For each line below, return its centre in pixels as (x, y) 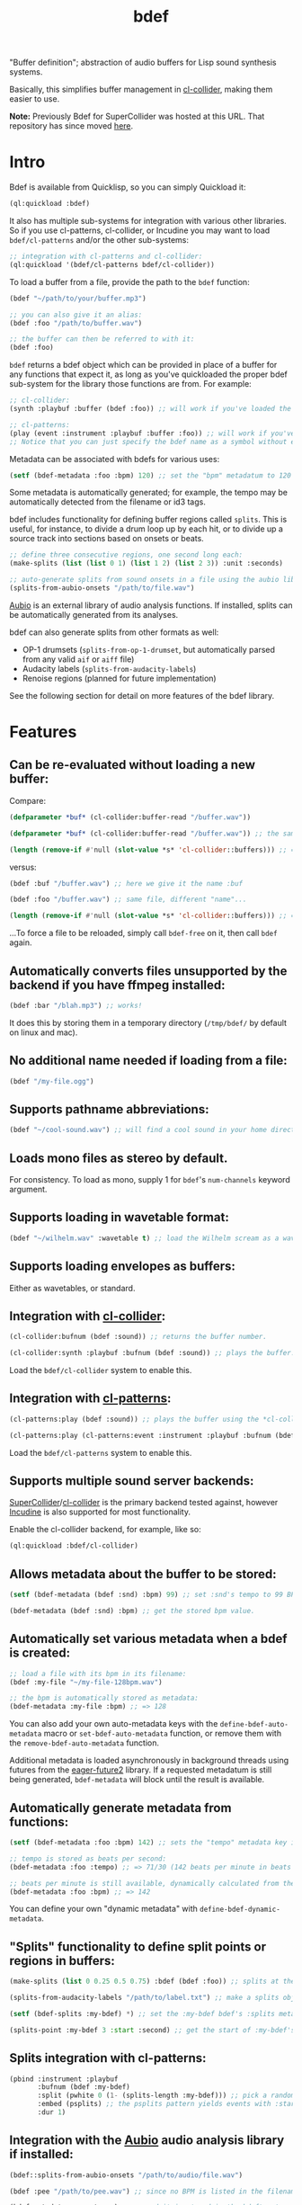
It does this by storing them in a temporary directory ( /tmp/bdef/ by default (148, 1022)
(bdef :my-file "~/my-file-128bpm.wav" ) (86, 1682)
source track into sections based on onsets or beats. (107, 539)
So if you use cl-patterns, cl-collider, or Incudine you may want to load (140, 230)
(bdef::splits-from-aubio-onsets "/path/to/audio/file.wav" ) (126, 2175)
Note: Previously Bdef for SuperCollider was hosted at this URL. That (137, 116)
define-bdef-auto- (254, 1725)
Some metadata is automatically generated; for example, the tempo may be (148, 493)
